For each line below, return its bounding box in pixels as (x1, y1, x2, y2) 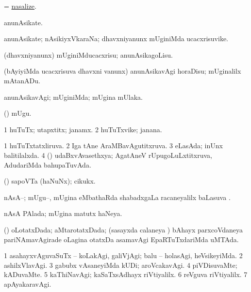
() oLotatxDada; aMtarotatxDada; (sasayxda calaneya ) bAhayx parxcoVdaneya (4, 224, 243, 234)
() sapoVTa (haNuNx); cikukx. (4, 176, 96, 186)
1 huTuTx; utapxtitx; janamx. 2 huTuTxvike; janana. (4, 124, 162, 134)
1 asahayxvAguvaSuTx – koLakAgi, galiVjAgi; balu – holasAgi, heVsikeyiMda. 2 (4, 250, 243, 261)
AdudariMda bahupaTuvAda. (4, 159, 91, 169)
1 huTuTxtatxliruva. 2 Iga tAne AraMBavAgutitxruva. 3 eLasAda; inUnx (4, 140, 223, 151)
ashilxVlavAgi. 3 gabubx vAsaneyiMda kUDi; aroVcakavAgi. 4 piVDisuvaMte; (4, 260, 237, 270)
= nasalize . (4, 1, 36, 11)
